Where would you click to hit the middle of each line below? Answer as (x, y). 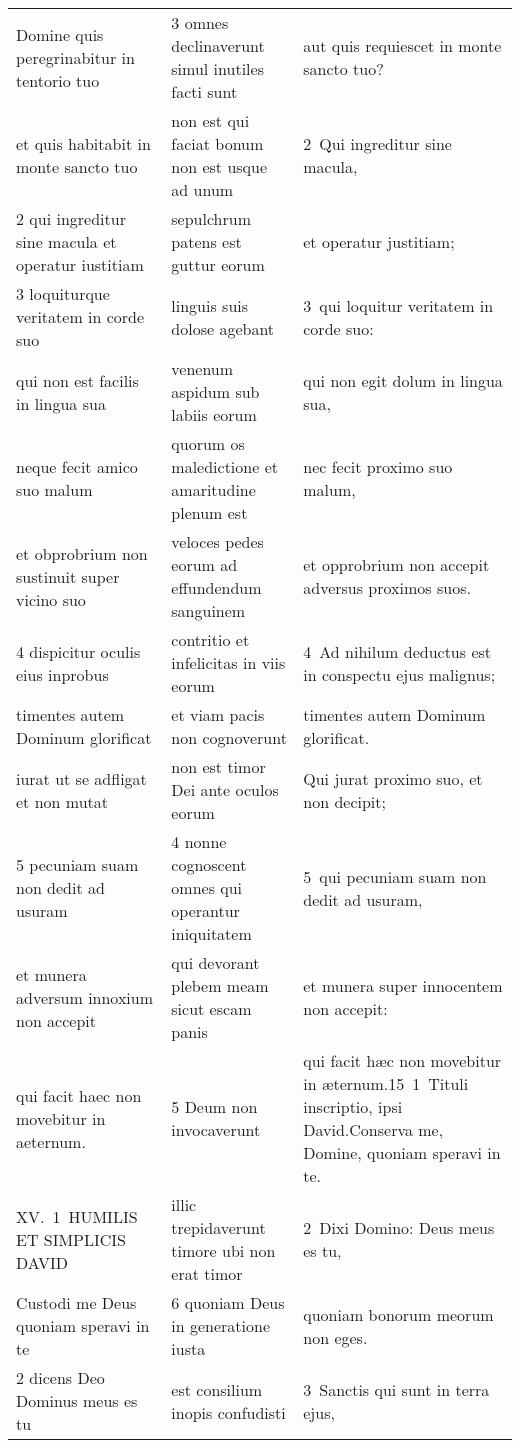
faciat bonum (217, 143)
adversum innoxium (85, 997)
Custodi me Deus (76, 1302)
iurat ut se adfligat (81, 778)
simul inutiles (217, 68)
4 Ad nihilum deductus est (397, 651)
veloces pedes (217, 541)
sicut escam (211, 1008)
